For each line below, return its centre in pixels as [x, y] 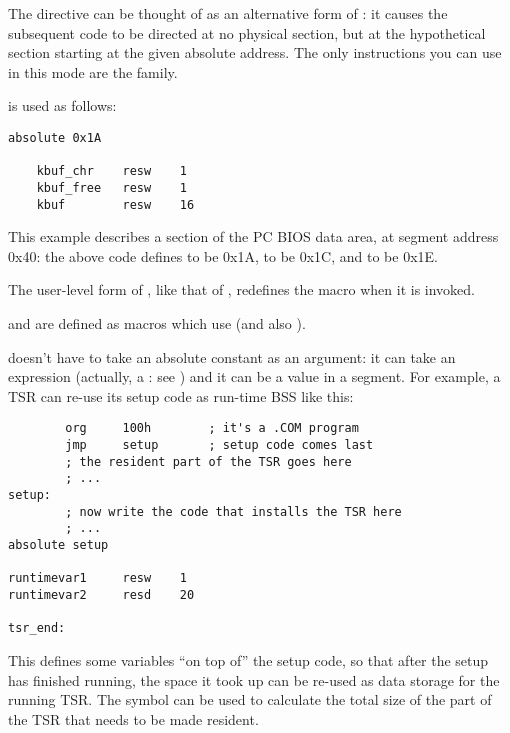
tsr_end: [37, 628]
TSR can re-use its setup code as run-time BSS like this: [181, 395]
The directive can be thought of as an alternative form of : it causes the [228, 13]
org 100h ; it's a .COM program [212, 428]
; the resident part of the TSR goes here [208, 461]
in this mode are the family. [93, 71]
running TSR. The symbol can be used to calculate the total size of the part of [250, 699]
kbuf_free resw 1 [111, 187]
